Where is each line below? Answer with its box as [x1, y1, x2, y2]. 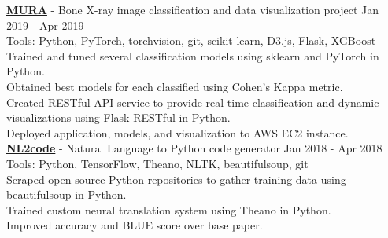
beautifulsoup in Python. [6, 186, 127, 203]
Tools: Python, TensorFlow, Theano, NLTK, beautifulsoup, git [6, 155, 309, 171]
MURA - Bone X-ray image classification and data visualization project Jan [6, 2, 379, 17]
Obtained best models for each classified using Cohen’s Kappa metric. [6, 78, 343, 94]
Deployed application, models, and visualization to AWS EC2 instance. [6, 124, 349, 141]
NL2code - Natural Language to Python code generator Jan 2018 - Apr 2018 [6, 140, 382, 156]
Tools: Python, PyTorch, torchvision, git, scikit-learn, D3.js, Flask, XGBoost [6, 32, 376, 49]
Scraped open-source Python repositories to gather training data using [6, 170, 346, 187]
